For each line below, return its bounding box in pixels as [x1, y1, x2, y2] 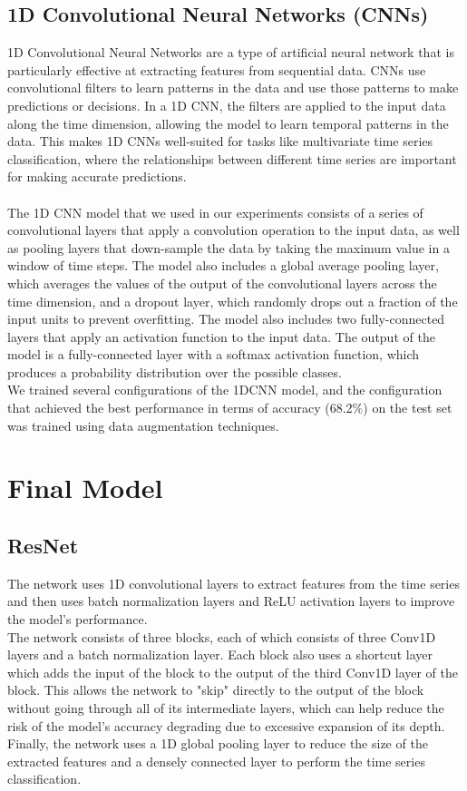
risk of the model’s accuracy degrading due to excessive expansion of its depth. [7, 716, 445, 735]
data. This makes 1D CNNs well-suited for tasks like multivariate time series [7, 132, 433, 151]
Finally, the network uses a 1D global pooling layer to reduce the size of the [7, 734, 428, 753]
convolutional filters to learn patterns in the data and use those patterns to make [7, 78, 459, 97]
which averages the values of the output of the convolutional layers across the [7, 273, 437, 292]
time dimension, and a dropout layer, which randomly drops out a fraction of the [7, 291, 458, 310]
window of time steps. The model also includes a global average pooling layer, [7, 256, 439, 275]
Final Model [7, 469, 163, 506]
